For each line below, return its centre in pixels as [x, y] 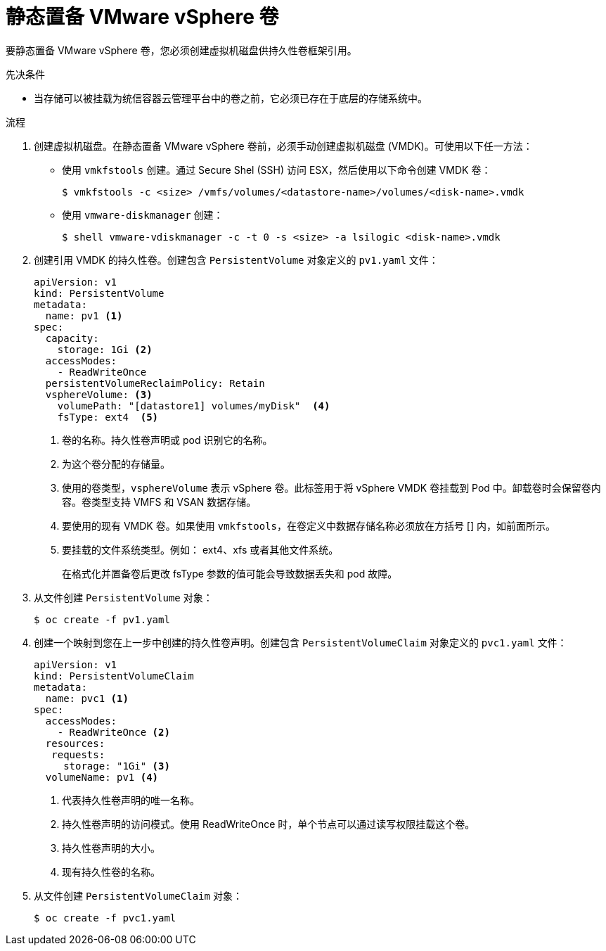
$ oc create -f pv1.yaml [102, 619]
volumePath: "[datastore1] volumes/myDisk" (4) [194, 406]
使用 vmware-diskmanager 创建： [143, 215]
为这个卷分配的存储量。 [116, 464]
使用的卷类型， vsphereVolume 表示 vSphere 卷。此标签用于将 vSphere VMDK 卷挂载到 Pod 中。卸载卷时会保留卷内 [331, 487]
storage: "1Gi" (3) [117, 766]
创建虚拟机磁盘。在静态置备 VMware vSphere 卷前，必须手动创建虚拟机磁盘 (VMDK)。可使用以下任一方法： [283, 146]
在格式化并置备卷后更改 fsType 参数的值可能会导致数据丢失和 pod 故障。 [230, 573]
